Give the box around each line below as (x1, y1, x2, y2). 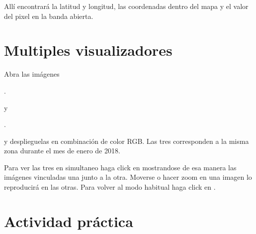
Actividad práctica (4, 211, 133, 231)
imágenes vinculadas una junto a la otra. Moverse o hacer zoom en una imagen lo (4, 172, 252, 182)
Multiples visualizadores (4, 40, 172, 60)
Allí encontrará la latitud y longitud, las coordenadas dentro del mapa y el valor (4, 1, 249, 11)
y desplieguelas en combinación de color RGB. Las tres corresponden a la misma (4, 135, 249, 146)
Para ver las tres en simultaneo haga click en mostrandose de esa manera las (4, 162, 237, 172)
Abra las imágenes (4, 69, 60, 79)
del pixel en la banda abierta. (4, 10, 93, 21)
